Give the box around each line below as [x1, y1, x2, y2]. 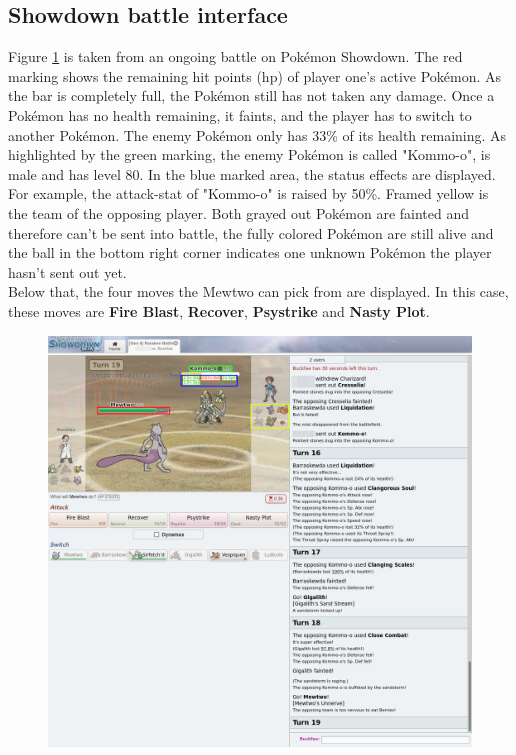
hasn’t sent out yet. [8, 261, 127, 282]
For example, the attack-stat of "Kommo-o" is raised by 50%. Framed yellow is [8, 183, 489, 204]
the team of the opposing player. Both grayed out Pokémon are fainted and [8, 202, 470, 223]
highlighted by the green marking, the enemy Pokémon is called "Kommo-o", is [8, 144, 491, 165]
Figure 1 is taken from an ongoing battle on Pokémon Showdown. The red [8, 46, 463, 67]
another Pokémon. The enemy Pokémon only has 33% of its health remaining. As [8, 124, 507, 145]
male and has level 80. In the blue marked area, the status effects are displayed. [8, 163, 496, 184]
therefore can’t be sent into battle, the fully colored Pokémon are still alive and [8, 222, 494, 243]
